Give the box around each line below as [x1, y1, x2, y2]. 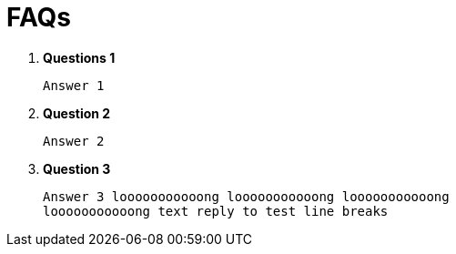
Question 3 [43, 160, 111, 177]
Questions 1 [43, 49, 116, 66]
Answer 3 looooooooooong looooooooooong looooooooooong [43, 188, 450, 204]
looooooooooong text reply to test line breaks [43, 203, 389, 218]
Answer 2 [43, 133, 105, 148]
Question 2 [43, 105, 111, 121]
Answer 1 [43, 77, 105, 93]
